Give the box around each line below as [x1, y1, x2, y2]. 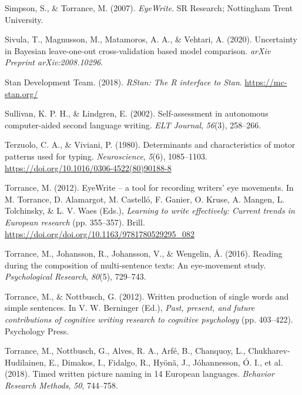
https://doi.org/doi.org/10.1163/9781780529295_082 [5, 227, 194, 240]
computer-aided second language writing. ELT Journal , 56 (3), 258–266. [5, 118, 261, 131]
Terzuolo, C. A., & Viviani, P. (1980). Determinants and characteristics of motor [5, 138, 296, 151]
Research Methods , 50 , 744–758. [5, 379, 118, 391]
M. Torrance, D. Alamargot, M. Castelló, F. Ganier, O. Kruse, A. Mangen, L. [5, 192, 285, 205]
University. [5, 13, 43, 25]
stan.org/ [5, 87, 38, 99]
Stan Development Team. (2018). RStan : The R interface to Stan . [5, 75, 242, 88]
